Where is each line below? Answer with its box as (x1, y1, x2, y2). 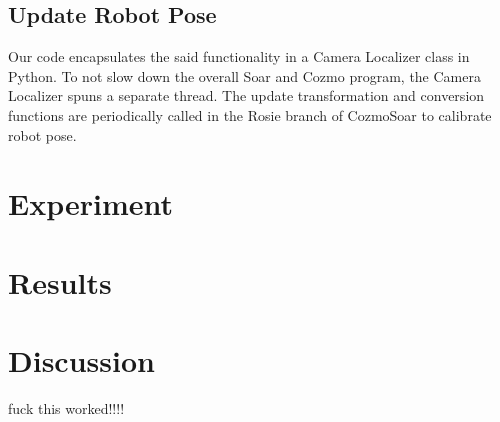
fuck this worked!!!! (8, 398, 125, 419)
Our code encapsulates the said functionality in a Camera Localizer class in (8, 46, 470, 67)
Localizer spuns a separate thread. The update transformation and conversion (8, 85, 485, 106)
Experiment (8, 183, 174, 224)
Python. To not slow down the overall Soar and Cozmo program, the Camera (8, 65, 481, 86)
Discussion (8, 340, 155, 381)
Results (8, 261, 112, 302)
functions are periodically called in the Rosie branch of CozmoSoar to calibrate (8, 104, 492, 125)
